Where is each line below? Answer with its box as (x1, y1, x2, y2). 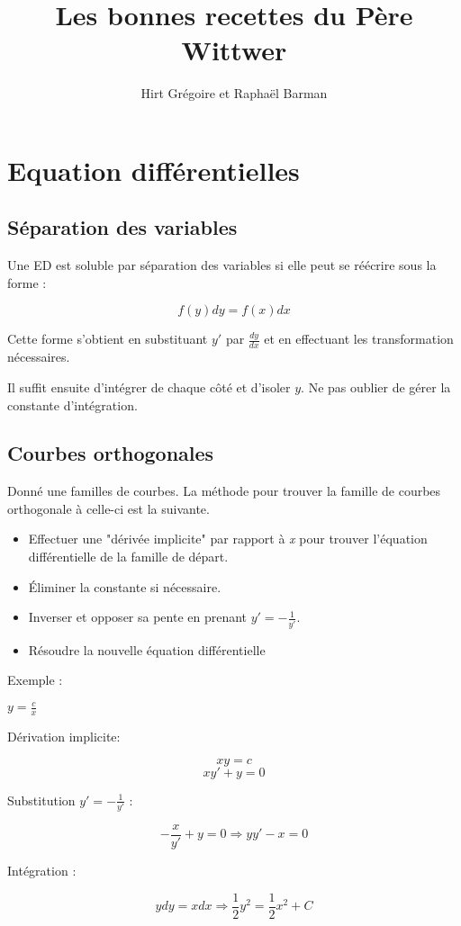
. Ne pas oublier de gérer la (301, 377, 451, 396)
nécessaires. (7, 347, 70, 366)
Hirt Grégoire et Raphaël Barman (140, 84, 328, 103)
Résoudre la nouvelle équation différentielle (28, 640, 266, 659)
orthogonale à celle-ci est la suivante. (7, 499, 210, 517)
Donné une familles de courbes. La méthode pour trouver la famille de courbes (7, 481, 441, 500)
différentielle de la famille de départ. (28, 547, 229, 566)
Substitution (7, 790, 76, 809)
